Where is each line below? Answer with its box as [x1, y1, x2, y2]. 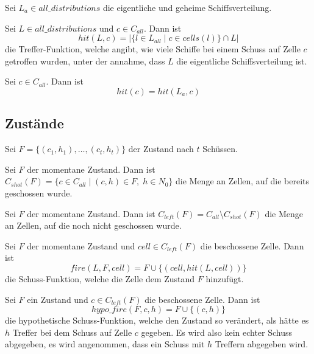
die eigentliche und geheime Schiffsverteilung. [102, 1, 272, 13]
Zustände [5, 114, 64, 133]
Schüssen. [202, 142, 238, 155]
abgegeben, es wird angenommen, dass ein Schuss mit [5, 338, 205, 350]
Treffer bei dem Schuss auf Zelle [12, 325, 132, 338]
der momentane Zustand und [27, 239, 135, 252]
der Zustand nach [128, 142, 194, 155]
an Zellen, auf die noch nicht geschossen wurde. [5, 219, 182, 232]
